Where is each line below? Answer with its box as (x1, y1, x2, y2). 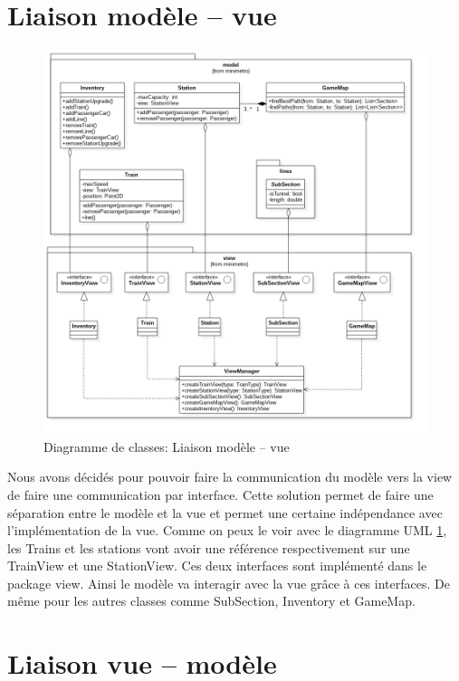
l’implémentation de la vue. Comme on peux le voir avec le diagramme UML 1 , (7, 521, 447, 540)
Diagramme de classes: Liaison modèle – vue (43, 436, 290, 456)
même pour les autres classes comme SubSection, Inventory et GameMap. (7, 591, 416, 610)
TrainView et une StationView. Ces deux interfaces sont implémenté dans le (7, 556, 427, 575)
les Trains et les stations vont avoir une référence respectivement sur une (7, 538, 410, 557)
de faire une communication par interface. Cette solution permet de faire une (7, 484, 434, 504)
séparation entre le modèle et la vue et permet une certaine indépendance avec (7, 503, 443, 522)
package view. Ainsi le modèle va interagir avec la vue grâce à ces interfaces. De (7, 573, 450, 592)
